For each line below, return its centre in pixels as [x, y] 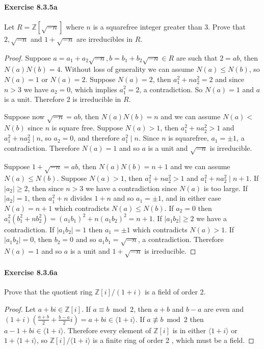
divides [81, 198]
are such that [197, 57]
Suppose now [24, 116]
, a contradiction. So [171, 89]
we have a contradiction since [131, 188]
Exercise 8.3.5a [31, 6]
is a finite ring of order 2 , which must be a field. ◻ [174, 340]
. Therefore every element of [107, 330]
